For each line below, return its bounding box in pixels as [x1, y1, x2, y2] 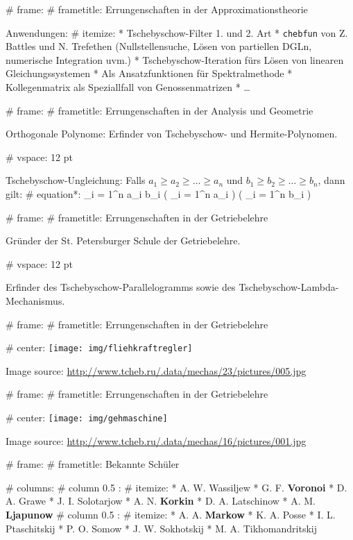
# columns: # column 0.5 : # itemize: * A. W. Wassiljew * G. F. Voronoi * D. [6, 480, 347, 494]
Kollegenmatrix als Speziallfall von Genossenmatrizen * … [6, 80, 250, 94]
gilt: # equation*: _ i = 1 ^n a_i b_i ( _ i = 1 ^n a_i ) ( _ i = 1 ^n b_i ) [6, 187, 311, 201]
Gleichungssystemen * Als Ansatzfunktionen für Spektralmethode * [6, 66, 293, 81]
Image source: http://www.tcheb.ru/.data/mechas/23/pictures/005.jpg [6, 363, 307, 378]
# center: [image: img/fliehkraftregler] [6, 340, 193, 355]
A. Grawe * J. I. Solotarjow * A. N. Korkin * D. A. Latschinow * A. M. [6, 493, 316, 508]
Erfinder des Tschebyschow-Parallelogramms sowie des [6, 280, 236, 294]
